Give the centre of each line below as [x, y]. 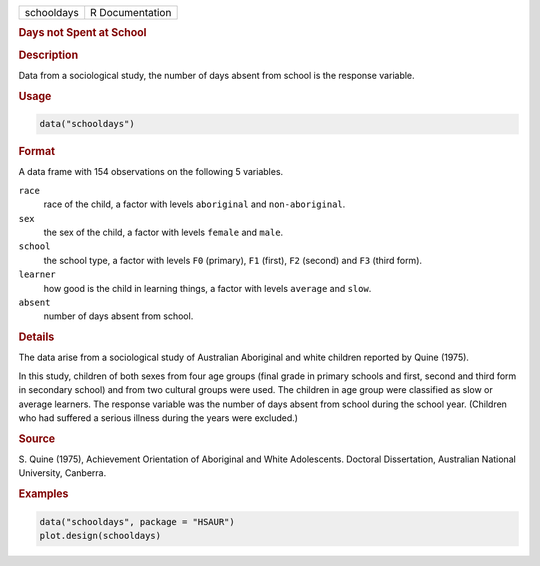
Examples [43, 494]
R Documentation [131, 12]
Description [48, 55]
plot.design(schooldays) [100, 536]
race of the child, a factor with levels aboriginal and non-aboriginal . [194, 204]
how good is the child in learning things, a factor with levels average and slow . [207, 288]
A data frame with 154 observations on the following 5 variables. [151, 172]
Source [37, 438]
